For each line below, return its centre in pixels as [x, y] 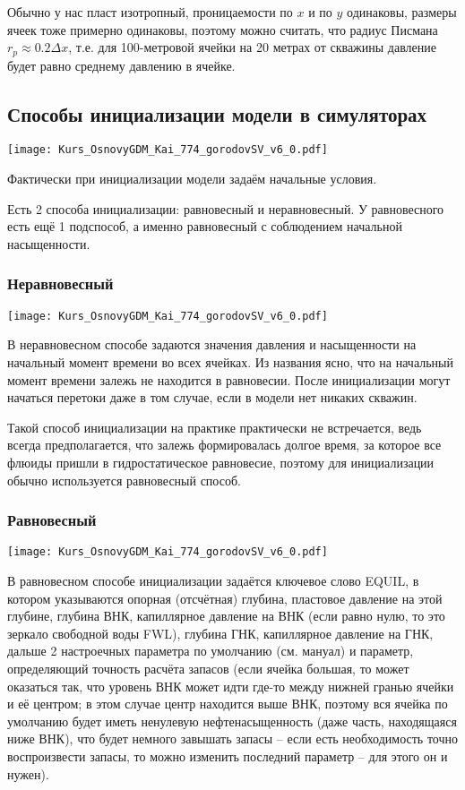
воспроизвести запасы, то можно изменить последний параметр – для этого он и [228, 756]
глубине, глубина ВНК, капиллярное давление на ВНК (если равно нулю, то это [226, 616]
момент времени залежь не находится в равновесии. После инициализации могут [229, 379]
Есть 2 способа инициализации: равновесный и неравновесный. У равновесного [226, 208]
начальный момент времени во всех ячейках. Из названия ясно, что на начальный [231, 361]
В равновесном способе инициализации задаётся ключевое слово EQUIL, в [213, 580]
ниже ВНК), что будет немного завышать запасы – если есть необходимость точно [233, 738]
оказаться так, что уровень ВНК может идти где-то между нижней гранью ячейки [231, 686]
